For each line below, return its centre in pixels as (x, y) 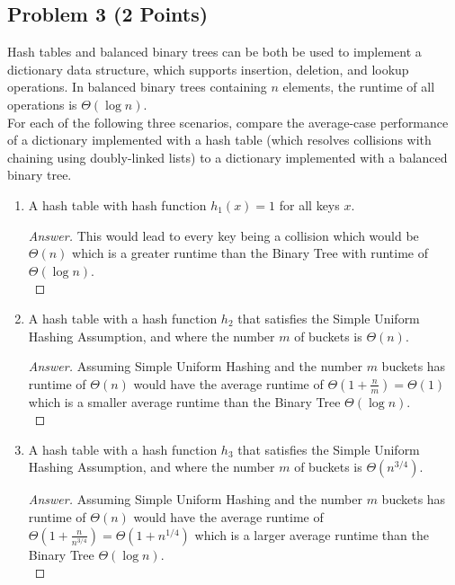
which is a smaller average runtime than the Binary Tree (184, 401)
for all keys (309, 204)
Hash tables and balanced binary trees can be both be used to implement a (214, 52)
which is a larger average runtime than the (312, 534)
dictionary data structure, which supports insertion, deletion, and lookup (208, 69)
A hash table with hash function (117, 204)
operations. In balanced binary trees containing (137, 87)
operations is (42, 104)
